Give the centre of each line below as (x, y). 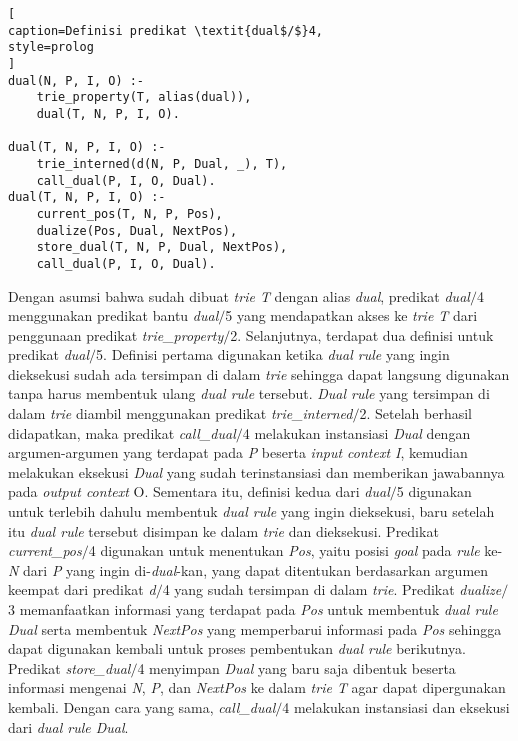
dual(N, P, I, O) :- (76, 80)
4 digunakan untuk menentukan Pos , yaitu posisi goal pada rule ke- (295, 550)
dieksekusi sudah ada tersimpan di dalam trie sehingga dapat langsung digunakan (259, 373)
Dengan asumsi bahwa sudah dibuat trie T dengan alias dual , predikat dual (239, 295)
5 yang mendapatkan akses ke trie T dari (351, 315)
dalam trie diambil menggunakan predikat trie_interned (180, 413)
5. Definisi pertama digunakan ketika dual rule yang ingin (273, 354)
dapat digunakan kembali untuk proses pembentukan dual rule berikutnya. (237, 648)
